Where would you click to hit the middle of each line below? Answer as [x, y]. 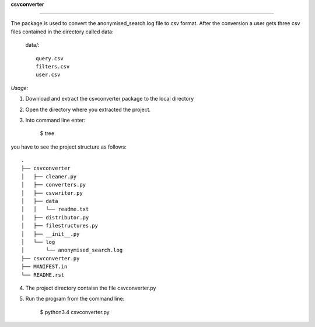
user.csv [48, 75]
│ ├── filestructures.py [60, 226]
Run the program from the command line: [75, 299]
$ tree [47, 133]
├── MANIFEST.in [44, 267]
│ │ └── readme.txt [55, 209]
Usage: [20, 88]
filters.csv [53, 66]
